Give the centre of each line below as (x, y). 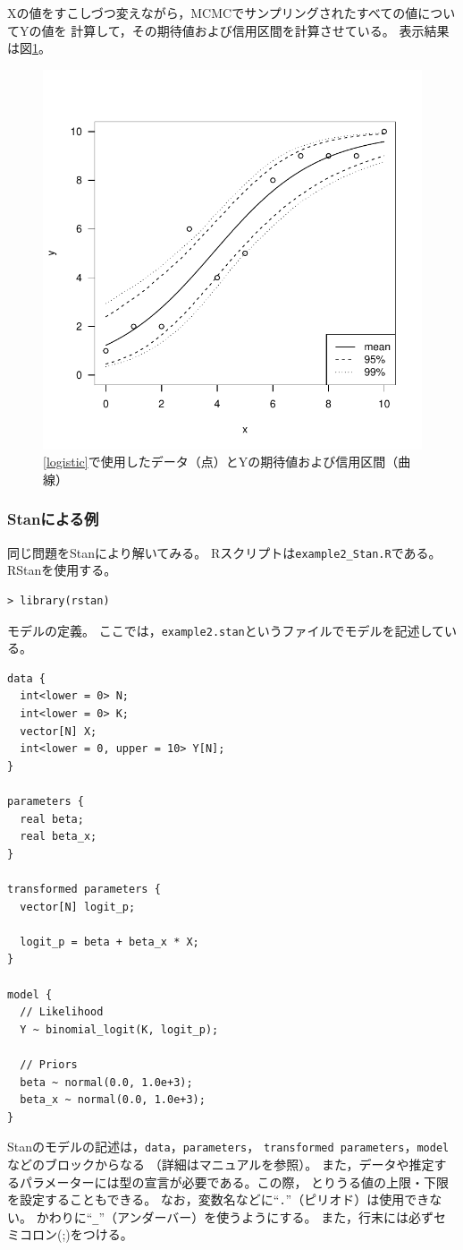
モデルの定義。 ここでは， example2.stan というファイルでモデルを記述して (226, 630)
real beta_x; (59, 837)
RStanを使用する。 (62, 570)
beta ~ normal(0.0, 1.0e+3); (106, 1082)
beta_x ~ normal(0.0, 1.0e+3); (113, 1100)
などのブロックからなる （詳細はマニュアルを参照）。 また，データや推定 (221, 1164)
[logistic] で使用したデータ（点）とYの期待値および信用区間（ (221, 462)
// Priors (49, 1064)
